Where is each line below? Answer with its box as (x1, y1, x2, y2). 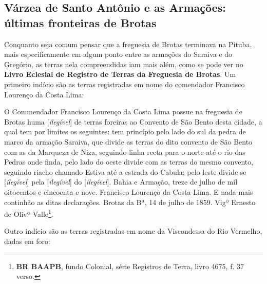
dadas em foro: (4, 235, 50, 246)
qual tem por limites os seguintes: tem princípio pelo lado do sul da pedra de (4, 126, 246, 137)
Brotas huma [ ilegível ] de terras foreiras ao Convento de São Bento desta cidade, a (4, 116, 262, 127)
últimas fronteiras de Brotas (4, 14, 157, 30)
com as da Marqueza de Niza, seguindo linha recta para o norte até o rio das (4, 146, 245, 157)
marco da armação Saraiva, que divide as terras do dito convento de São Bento (4, 136, 253, 147)
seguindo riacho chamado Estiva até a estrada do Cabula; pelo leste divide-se (4, 166, 246, 177)
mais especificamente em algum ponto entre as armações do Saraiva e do (4, 49, 233, 59)
